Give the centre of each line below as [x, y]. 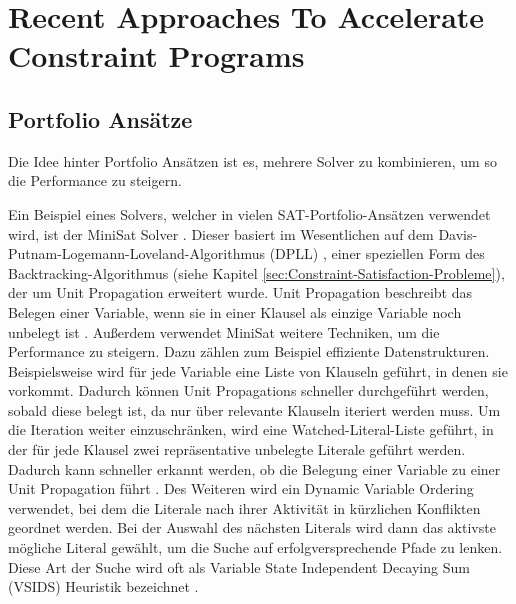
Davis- [458, 233]
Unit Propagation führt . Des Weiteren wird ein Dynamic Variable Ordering [241, 488]
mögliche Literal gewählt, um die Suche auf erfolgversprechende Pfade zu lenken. [255, 547]
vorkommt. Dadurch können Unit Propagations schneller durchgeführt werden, [248, 390]
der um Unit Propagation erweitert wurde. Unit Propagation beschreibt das [240, 292]
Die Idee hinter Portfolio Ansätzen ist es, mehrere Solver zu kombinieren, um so [252, 160]
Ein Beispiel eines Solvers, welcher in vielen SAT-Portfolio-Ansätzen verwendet [249, 213]
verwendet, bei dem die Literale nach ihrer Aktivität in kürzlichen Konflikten [244, 507]
